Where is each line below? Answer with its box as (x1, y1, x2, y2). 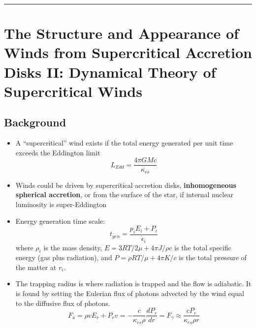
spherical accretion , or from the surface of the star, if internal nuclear (15, 189, 233, 200)
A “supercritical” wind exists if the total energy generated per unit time (15, 138, 233, 148)
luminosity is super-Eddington (15, 199, 107, 209)
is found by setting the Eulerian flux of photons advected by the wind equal (15, 288, 244, 298)
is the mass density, (43, 242, 102, 252)
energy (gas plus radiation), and (15, 252, 112, 263)
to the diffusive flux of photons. (15, 298, 110, 308)
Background (4, 115, 66, 130)
